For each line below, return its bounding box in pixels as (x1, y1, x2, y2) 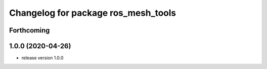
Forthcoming (9, 26, 50, 34)
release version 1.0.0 (21, 55, 64, 61)
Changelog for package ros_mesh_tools (9, 7, 177, 18)
